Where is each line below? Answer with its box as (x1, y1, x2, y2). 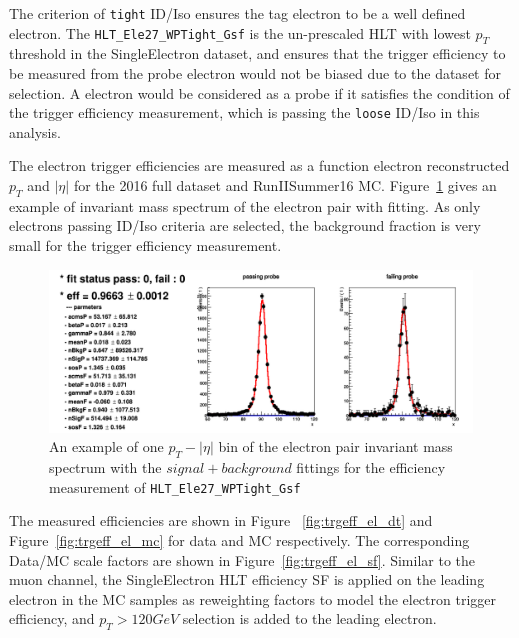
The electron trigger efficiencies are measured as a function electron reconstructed (9, 155, 510, 176)
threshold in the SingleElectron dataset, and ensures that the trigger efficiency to (9, 43, 506, 64)
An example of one (49, 436, 164, 457)
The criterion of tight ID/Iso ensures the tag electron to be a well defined (9, 3, 466, 23)
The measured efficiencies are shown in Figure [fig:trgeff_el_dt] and (9, 510, 433, 531)
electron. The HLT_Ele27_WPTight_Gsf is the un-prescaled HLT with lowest (9, 22, 471, 43)
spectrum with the (49, 457, 162, 478)
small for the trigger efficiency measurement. (9, 235, 282, 256)
